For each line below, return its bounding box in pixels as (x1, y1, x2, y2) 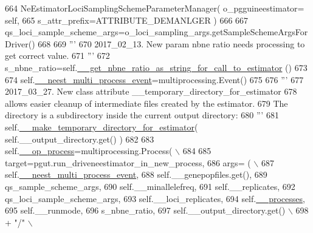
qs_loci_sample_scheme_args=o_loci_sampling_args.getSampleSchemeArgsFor (5, 25, 308, 38)
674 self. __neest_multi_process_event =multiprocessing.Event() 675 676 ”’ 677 (5, 73, 304, 86)
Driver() (5, 37, 35, 50)
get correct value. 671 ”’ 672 (5, 49, 110, 62)
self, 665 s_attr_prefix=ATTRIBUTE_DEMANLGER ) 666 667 (5, 13, 249, 26)
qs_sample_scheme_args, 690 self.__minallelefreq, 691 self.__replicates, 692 (5, 180, 295, 192)
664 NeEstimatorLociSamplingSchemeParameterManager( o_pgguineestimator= (5, 2, 304, 14)
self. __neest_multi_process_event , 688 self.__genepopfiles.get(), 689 (5, 168, 267, 181)
